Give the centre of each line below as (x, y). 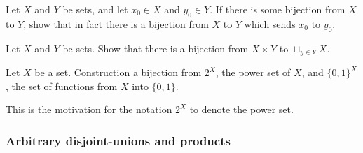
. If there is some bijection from (278, 9)
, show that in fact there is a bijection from (116, 23)
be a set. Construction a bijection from (118, 72)
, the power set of (253, 72)
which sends (270, 23)
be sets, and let (95, 9)
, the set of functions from (62, 86)
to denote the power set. (241, 109)
